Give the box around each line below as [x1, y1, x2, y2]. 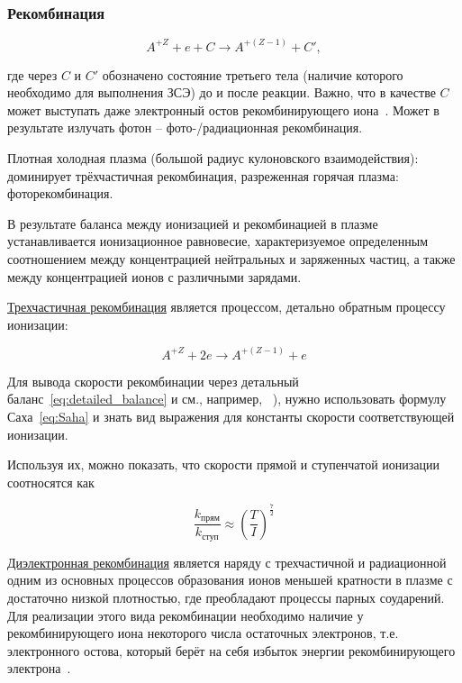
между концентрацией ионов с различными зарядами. [7, 267, 302, 286]
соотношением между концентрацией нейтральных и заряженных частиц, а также [7, 250, 456, 268]
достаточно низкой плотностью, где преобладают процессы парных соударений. [7, 587, 445, 606]
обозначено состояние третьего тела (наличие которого [102, 65, 403, 84]
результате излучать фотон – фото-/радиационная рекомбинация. [7, 118, 363, 137]
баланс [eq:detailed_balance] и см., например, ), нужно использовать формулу [7, 389, 447, 408]
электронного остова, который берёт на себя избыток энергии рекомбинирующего [7, 641, 456, 660]
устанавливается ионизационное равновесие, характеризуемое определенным [7, 232, 429, 250]
